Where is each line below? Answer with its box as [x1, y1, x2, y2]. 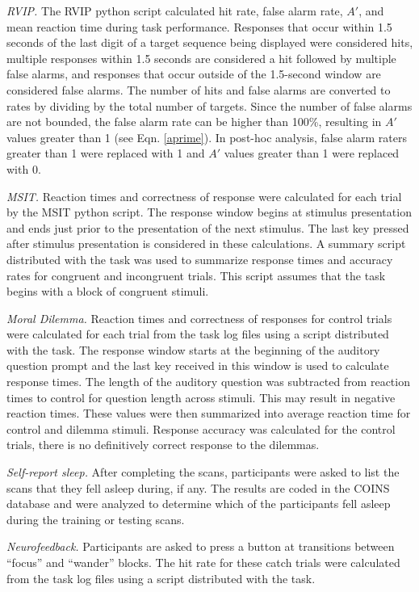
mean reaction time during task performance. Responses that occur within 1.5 [6, 18, 392, 35]
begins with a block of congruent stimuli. [6, 283, 209, 300]
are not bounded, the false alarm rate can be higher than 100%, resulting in [6, 113, 382, 130]
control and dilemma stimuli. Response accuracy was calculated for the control [6, 420, 396, 437]
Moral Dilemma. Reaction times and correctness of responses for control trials [6, 309, 392, 326]
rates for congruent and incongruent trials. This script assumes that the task [6, 267, 386, 283]
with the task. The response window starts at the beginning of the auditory [6, 341, 380, 358]
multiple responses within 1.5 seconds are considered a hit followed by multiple [6, 49, 396, 66]
